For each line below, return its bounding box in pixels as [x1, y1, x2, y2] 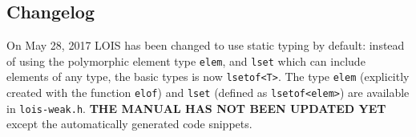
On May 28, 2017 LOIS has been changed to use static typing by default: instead [6, 37, 405, 54]
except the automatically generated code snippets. [6, 115, 252, 132]
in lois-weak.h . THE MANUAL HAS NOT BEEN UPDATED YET [6, 99, 386, 116]
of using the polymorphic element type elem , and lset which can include [6, 52, 366, 69]
